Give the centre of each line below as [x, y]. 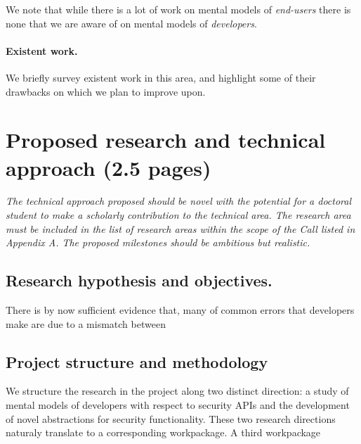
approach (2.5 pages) [109, 167]
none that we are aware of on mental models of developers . [131, 23]
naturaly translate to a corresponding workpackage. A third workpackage [163, 432]
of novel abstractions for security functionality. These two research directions [171, 418]
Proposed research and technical [166, 140]
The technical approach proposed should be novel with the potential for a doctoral [179, 201]
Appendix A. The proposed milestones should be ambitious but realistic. [158, 242]
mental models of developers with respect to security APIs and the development [178, 405]
